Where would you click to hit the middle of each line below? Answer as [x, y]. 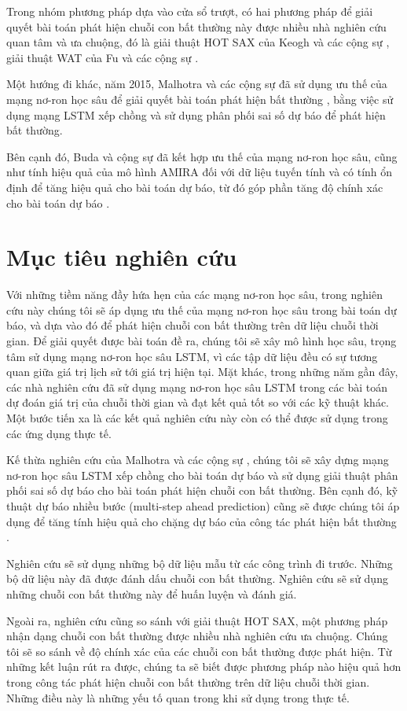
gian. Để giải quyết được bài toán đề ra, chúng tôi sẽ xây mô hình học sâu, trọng [202, 341]
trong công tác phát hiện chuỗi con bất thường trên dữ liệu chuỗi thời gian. [188, 682]
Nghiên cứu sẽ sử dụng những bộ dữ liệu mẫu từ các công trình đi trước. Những [200, 563]
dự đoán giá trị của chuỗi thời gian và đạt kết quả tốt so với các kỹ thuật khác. [198, 402]
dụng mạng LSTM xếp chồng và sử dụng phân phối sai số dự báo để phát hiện [196, 114]
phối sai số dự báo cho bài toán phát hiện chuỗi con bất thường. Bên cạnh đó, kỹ [202, 490]
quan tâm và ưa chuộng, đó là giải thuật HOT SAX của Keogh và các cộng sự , [198, 42]
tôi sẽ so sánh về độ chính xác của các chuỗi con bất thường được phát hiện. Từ [199, 651]
